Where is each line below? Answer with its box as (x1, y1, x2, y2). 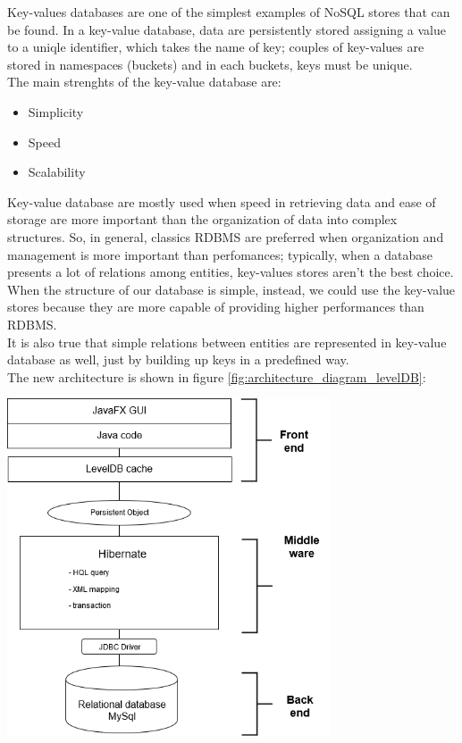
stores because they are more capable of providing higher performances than (7, 297, 424, 316)
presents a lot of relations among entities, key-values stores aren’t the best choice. (7, 263, 454, 281)
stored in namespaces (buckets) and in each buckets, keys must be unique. (7, 54, 413, 73)
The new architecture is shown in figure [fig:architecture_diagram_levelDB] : (7, 367, 426, 386)
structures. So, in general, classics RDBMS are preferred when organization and (7, 227, 444, 246)
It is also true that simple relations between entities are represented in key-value (7, 332, 447, 351)
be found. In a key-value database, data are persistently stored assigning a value (7, 20, 446, 38)
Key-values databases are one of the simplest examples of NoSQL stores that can (7, 3, 450, 21)
